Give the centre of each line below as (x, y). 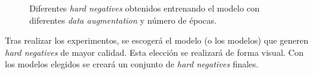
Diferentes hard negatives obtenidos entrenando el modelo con (145, 8)
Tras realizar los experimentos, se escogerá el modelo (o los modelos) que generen (157, 40)
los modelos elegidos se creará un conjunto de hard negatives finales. (132, 64)
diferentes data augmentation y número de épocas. (123, 20)
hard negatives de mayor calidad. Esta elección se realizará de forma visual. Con (154, 52)
